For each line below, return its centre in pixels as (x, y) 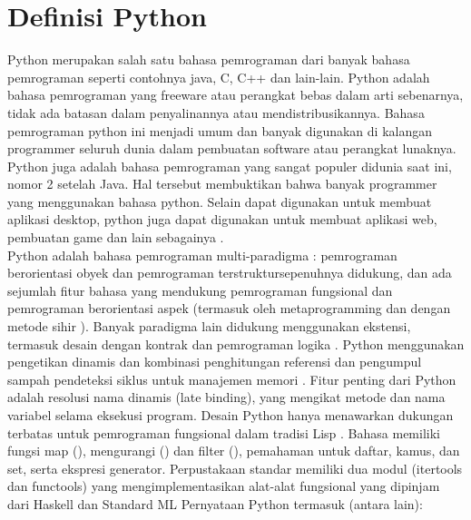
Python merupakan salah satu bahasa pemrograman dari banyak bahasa (209, 59)
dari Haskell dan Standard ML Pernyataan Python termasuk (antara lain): (215, 503)
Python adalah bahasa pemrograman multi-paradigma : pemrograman (202, 255)
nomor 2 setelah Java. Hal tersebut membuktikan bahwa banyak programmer (222, 184)
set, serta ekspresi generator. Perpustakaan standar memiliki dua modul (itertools (235, 468)
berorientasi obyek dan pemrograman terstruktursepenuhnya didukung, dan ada (230, 273)
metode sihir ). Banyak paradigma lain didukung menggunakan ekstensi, (209, 326)
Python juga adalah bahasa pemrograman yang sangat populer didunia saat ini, (230, 166)
